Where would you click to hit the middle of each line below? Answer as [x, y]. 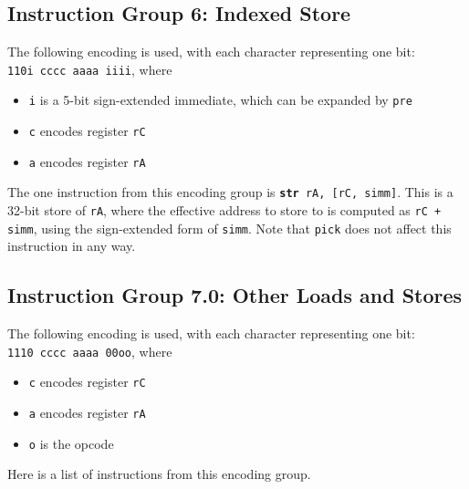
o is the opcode [71, 443]
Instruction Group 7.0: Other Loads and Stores [235, 295]
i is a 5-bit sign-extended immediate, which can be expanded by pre [220, 100]
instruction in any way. [72, 246]
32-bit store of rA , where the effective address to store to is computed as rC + [224, 210]
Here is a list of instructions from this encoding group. [159, 474]
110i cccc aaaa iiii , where [90, 69]
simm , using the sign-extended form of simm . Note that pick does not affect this [229, 228]
